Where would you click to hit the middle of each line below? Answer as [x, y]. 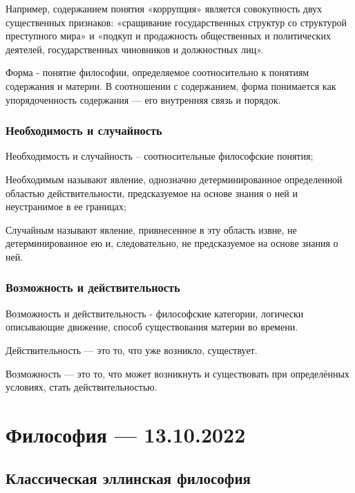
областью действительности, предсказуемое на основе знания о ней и [152, 193]
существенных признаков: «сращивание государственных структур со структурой [176, 22]
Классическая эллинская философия [128, 478]
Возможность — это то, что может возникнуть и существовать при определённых [177, 373]
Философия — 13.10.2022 [126, 434]
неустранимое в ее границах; [66, 206]
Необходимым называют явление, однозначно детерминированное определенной [174, 179]
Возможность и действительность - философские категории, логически [155, 313]
